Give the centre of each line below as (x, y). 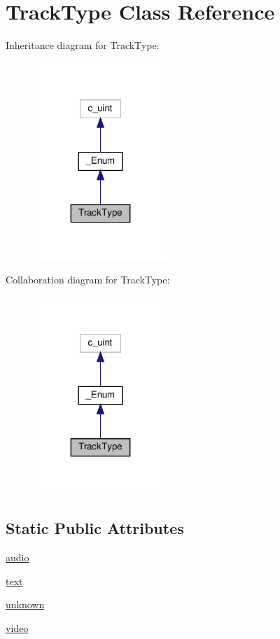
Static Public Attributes (95, 528)
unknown (25, 604)
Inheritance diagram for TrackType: (83, 45)
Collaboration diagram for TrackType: (88, 280)
